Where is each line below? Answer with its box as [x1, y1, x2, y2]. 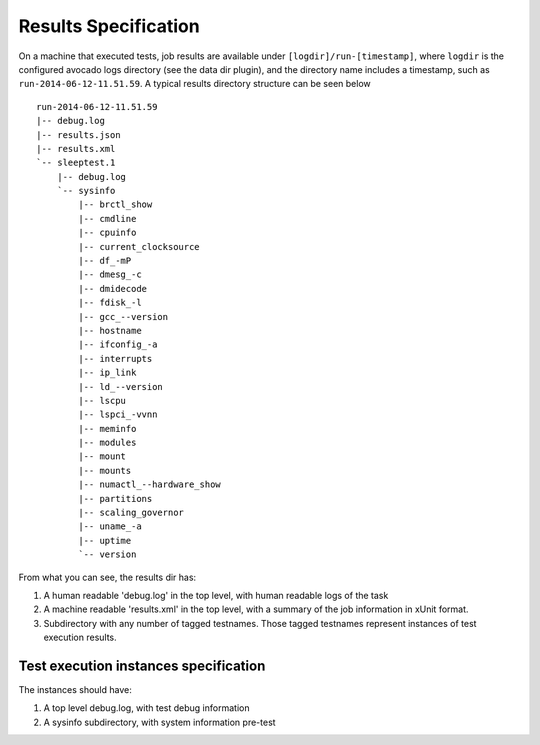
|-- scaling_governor [78, 507, 185, 519]
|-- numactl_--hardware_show [78, 479, 222, 490]
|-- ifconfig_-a [78, 339, 158, 350]
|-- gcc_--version [78, 311, 169, 322]
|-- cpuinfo [78, 227, 137, 239]
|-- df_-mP [78, 255, 132, 267]
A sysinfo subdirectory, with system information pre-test [43, 716, 276, 728]
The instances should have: [18, 684, 132, 696]
